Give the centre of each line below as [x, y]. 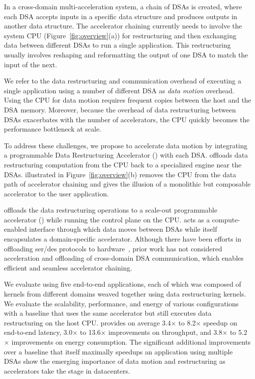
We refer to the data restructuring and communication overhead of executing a [123, 81]
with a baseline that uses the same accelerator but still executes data [108, 313]
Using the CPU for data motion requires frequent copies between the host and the [128, 100]
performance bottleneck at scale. [53, 129]
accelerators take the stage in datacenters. [67, 370]
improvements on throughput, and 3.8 [165, 332]
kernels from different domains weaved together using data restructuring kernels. [125, 294]
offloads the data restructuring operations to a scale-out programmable [111, 210]
